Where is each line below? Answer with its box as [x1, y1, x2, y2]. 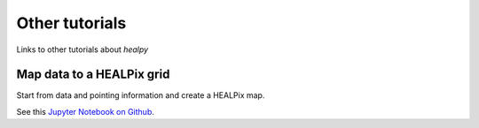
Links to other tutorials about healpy [16, 44, 149, 55]
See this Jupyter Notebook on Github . [16, 106, 155, 117]
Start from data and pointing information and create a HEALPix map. [16, 90, 265, 101]
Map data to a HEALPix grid [16, 67, 170, 82]
